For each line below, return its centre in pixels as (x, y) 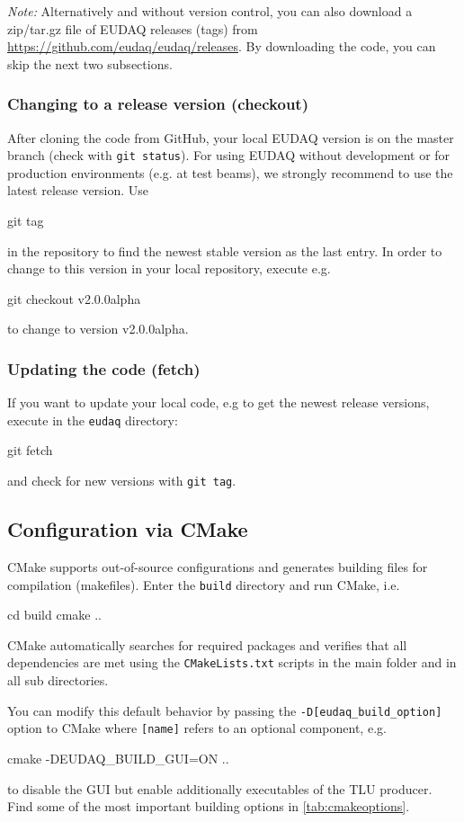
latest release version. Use (78, 190)
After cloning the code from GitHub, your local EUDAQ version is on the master (231, 137)
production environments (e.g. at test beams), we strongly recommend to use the (230, 172)
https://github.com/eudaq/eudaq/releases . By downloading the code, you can (222, 46)
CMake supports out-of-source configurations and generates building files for (218, 566)
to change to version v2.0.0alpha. (98, 329)
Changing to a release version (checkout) (158, 104)
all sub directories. (58, 680)
